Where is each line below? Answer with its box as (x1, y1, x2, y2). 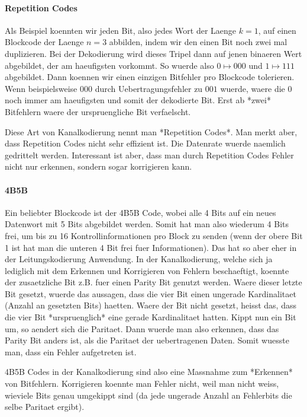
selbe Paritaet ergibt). (5, 400, 85, 413)
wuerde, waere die (220, 82, 285, 94)
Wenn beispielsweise (5, 82, 77, 94)
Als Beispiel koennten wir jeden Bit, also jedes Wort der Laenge (5, 24, 237, 36)
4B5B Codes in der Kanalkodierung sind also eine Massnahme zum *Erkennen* (5, 365, 293, 378)
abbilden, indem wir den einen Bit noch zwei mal (109, 36, 287, 48)
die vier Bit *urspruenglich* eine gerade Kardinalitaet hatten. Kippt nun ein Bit (5, 311, 296, 323)
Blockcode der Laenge (5, 36, 84, 48)
